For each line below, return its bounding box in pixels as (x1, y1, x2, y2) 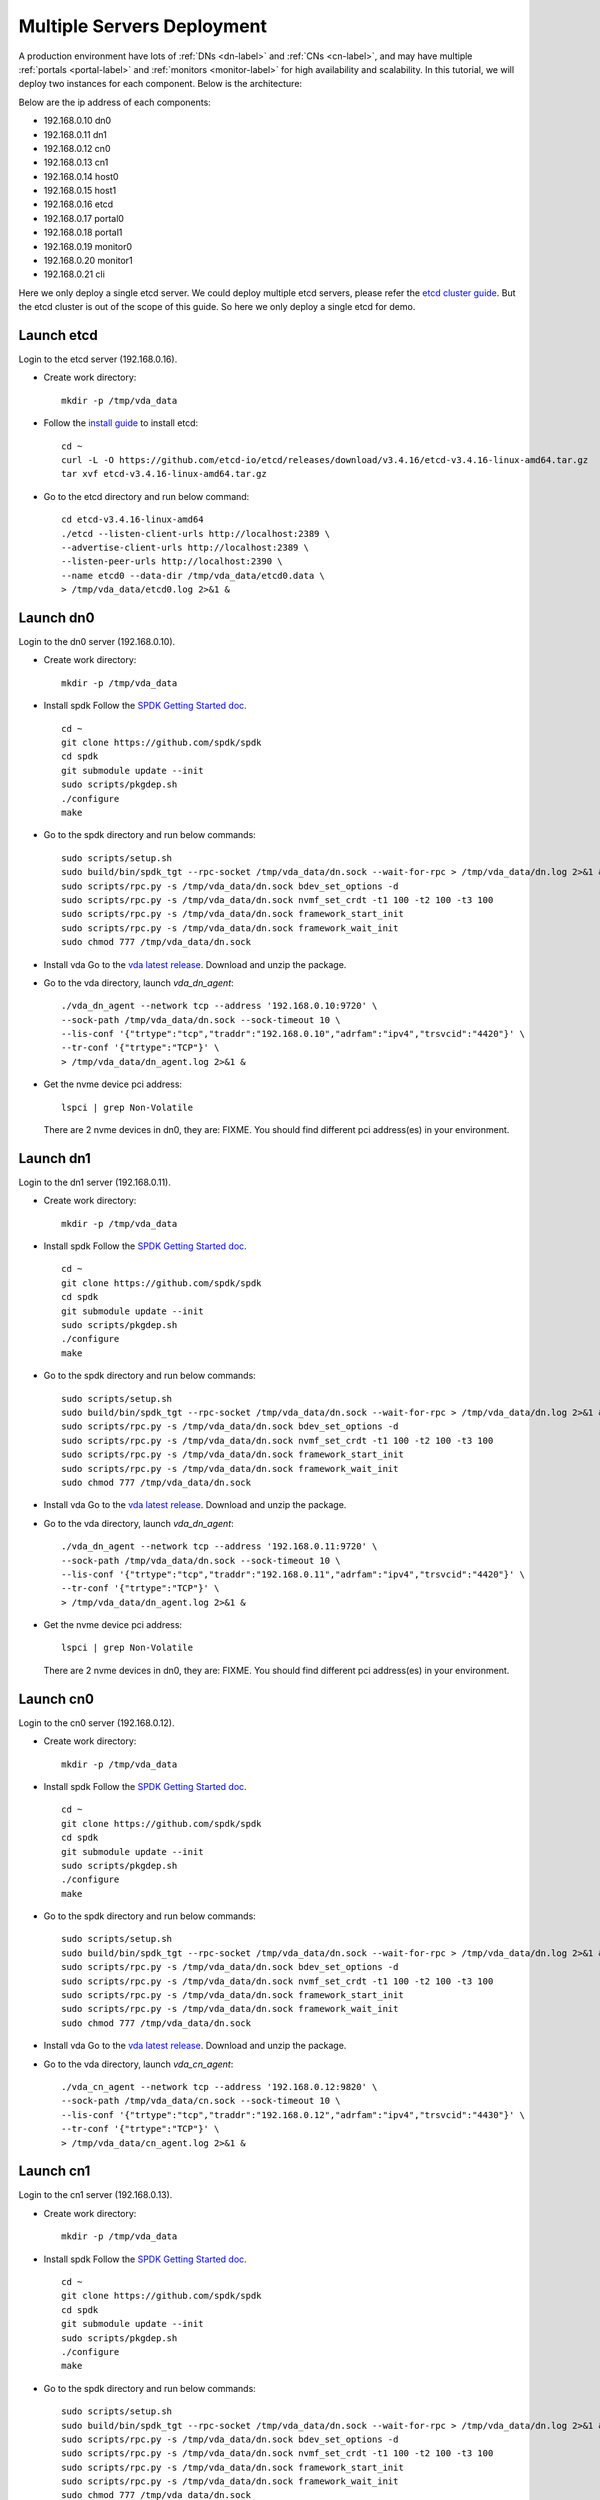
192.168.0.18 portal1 (43, 226, 123, 239)
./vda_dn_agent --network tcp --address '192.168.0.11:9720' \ (61, 1541, 378, 1552)
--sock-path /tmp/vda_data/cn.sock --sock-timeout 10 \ (61, 2095, 341, 2107)
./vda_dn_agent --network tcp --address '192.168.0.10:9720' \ (61, 1000, 378, 1012)
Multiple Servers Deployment (18, 15, 268, 37)
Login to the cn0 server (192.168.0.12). (18, 1716, 175, 1729)
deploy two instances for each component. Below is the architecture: (18, 78, 303, 90)
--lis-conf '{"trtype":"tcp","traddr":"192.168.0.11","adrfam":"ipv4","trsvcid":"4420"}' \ (61, 1568, 525, 1580)
